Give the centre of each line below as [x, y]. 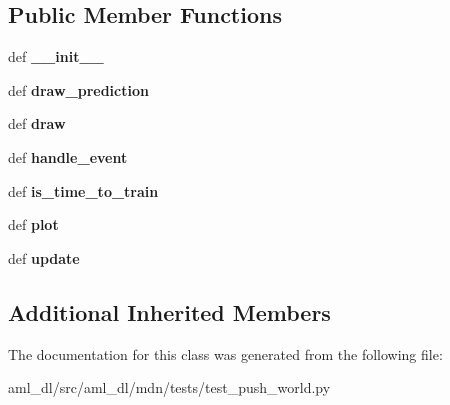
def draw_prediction [78, 89]
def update [44, 257]
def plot [33, 224]
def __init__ [56, 56]
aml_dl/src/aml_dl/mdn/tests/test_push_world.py [169, 387]
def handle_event [68, 156]
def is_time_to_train [83, 190]
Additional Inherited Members [169, 311]
